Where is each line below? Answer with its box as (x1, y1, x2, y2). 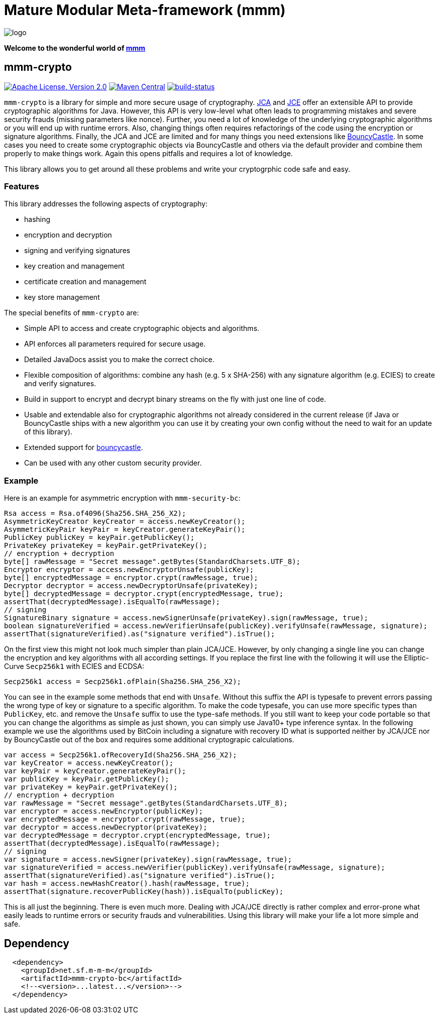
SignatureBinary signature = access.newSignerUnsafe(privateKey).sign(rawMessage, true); (4, 614, 368, 622)
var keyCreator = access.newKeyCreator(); (4, 759, 174, 767)
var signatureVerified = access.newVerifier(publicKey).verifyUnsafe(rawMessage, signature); (4, 863, 385, 872)
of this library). (24, 427, 73, 436)
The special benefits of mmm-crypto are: (4, 308, 139, 317)
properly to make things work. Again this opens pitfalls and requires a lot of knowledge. (4, 149, 293, 158)
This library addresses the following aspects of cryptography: (4, 199, 208, 208)
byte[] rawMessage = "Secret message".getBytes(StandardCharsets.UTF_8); (4, 557, 301, 566)
